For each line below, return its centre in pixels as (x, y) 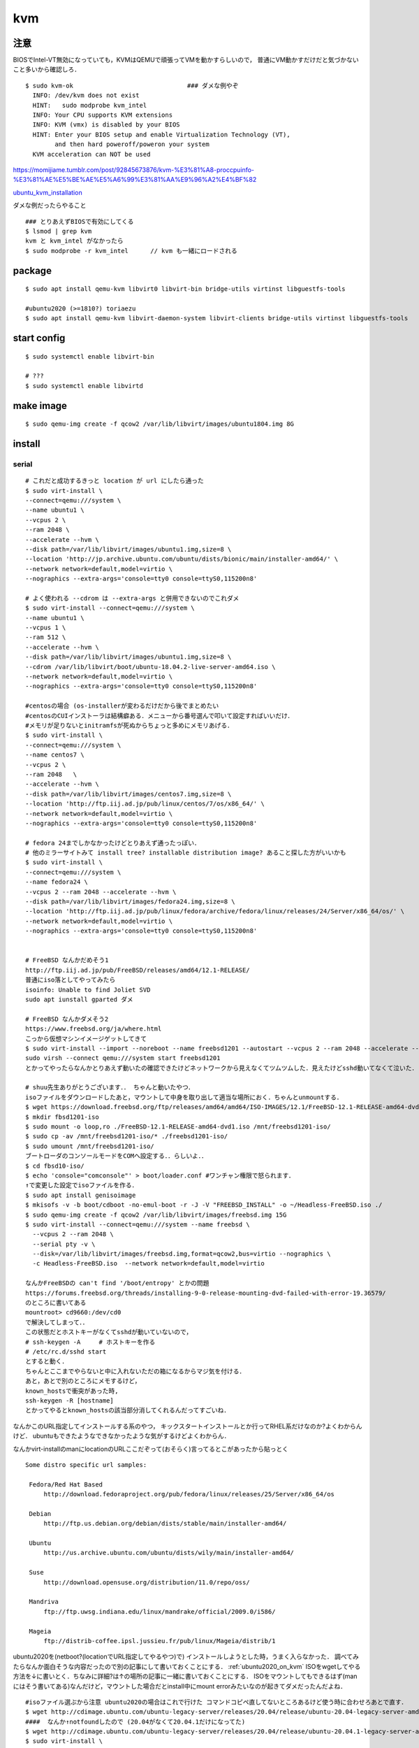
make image (40, 406)
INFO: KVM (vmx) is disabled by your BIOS (106, 125)
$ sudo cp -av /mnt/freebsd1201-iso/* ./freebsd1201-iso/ (127, 1137)
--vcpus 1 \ (46, 628)
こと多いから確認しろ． (46, 69)
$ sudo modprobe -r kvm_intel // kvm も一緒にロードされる (131, 251)
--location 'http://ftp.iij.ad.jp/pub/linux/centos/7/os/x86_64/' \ (145, 804)
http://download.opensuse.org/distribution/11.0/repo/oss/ (147, 1582)
